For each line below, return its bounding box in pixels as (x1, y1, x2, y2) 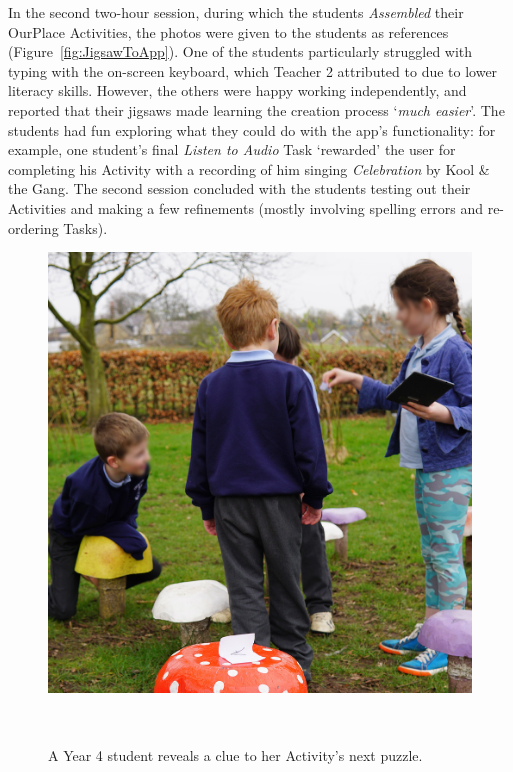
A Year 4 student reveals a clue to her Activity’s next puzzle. (48, 744, 423, 765)
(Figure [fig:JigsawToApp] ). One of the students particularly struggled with (8, 41, 473, 62)
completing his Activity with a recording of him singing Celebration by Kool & (8, 158, 490, 179)
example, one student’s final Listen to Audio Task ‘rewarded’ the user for (8, 139, 456, 160)
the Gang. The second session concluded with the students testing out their (8, 178, 471, 199)
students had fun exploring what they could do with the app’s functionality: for (8, 119, 496, 140)
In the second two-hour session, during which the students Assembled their (8, 2, 464, 22)
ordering (8, 217, 59, 238)
